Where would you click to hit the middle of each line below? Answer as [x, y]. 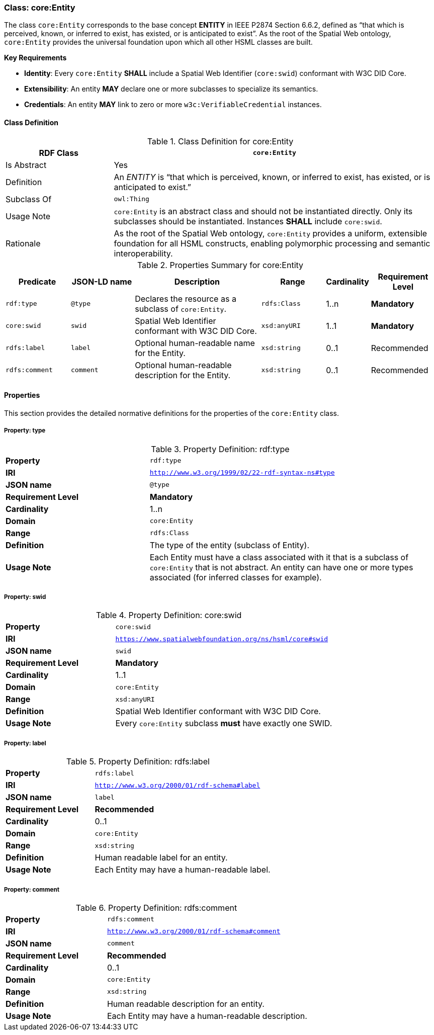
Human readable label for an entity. [161, 858]
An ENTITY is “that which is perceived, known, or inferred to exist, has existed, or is [272, 177]
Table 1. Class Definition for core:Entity [220, 141]
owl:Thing [132, 199]
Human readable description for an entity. [186, 1004]
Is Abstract [26, 165]
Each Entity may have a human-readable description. [207, 1016]
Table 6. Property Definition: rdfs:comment [156, 908]
